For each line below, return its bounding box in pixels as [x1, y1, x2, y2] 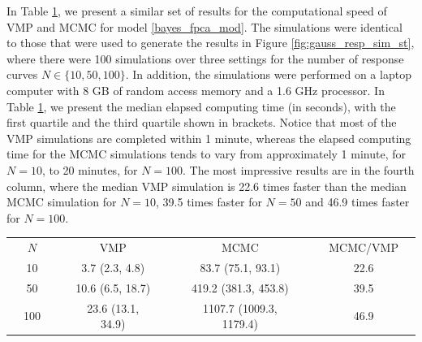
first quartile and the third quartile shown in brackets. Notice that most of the [6, 114, 397, 131]
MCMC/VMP [329, 239, 398, 256]
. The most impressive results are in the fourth [183, 161, 415, 178]
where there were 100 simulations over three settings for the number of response [6, 50, 404, 67]
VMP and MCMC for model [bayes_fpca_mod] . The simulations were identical [6, 18, 403, 35]
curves [6, 66, 38, 83]
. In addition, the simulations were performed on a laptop [125, 66, 411, 83]
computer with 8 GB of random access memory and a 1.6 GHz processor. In [6, 81, 385, 98]
